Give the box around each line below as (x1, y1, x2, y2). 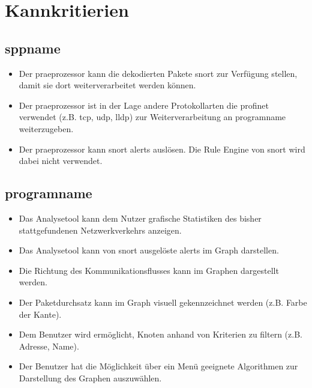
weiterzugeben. (19, 122, 74, 135)
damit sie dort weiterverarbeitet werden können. (19, 79, 196, 91)
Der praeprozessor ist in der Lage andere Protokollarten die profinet (19, 99, 269, 111)
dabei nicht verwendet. (19, 154, 103, 167)
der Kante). (19, 308, 62, 320)
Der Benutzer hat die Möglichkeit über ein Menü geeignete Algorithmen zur (19, 360, 298, 372)
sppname (5, 38, 61, 57)
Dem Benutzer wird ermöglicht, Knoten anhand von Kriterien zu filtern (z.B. (19, 328, 302, 341)
